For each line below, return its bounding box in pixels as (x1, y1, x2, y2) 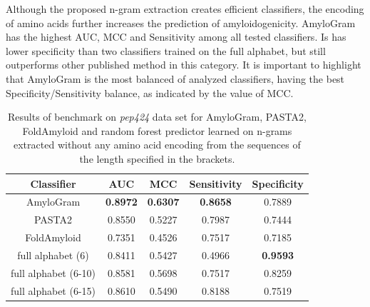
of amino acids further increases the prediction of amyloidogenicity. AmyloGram (6, 15, 356, 30)
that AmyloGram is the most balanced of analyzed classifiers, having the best (6, 71, 345, 86)
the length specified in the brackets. (79, 151, 235, 166)
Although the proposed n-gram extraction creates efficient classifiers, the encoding (6, 1, 364, 16)
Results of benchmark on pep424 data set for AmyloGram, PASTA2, (7, 109, 307, 124)
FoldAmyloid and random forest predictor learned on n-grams (22, 123, 292, 138)
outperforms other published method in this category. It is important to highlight (6, 57, 361, 72)
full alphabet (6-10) (11, 265, 96, 280)
